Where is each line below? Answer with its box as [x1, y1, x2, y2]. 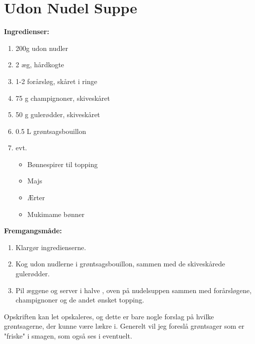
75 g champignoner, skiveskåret [15, 92, 110, 103]
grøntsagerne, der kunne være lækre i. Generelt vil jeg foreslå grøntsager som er [4, 321, 245, 331]
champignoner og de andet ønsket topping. [15, 295, 145, 305]
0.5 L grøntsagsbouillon [15, 126, 86, 136]
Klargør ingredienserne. [15, 242, 86, 252]
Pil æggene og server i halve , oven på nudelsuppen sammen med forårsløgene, [15, 285, 252, 295]
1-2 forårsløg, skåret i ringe [15, 76, 97, 86]
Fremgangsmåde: [4, 225, 62, 236]
